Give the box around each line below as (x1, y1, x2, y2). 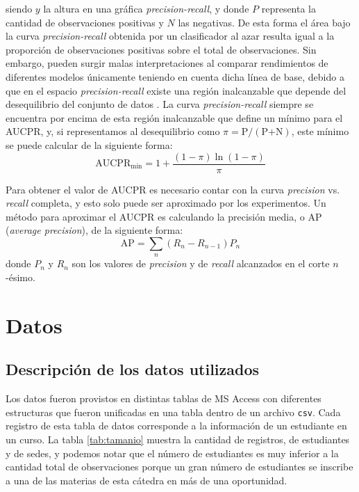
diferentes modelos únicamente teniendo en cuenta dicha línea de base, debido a (6, 69, 344, 84)
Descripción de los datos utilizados (6, 358, 260, 380)
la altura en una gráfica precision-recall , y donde (43, 1, 249, 15)
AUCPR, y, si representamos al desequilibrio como (6, 124, 220, 138)
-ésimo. (6, 269, 35, 284)
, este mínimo (291, 124, 349, 138)
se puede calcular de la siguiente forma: (6, 137, 173, 152)
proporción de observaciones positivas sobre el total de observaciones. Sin (6, 42, 317, 56)
